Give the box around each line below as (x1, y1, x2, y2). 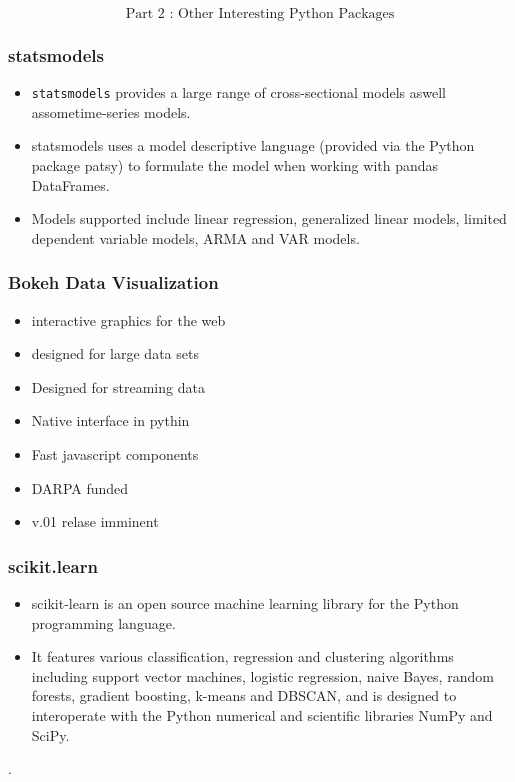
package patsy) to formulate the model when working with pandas (31, 155, 439, 176)
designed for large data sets (31, 343, 199, 364)
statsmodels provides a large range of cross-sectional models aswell (31, 82, 446, 103)
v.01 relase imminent (31, 511, 159, 532)
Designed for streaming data (31, 376, 205, 397)
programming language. (31, 612, 176, 633)
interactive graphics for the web (31, 309, 226, 330)
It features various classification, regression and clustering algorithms (31, 646, 454, 667)
